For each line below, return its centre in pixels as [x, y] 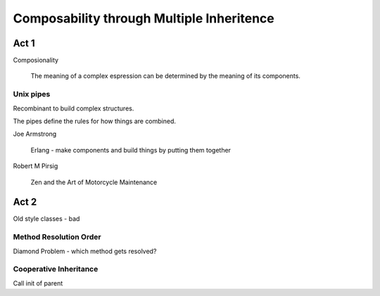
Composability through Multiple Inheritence [144, 18]
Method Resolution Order [57, 237]
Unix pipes [32, 94]
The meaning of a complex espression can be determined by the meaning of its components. [165, 76]
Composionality [36, 60]
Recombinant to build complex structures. [74, 108]
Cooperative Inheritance [56, 269]
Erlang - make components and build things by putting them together [131, 150]
